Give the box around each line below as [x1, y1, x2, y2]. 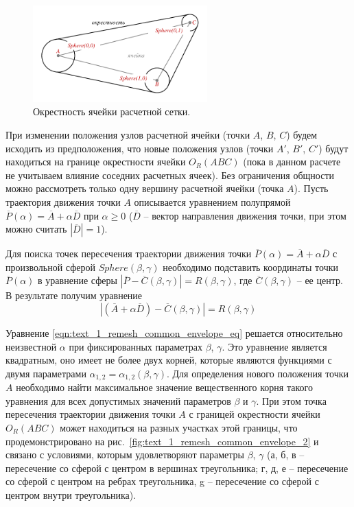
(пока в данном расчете [243, 154, 341, 169]
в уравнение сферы [38, 273, 117, 287]
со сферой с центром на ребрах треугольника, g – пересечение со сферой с [5, 474, 319, 488]
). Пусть [294, 181, 329, 196]
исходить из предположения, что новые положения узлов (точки [5, 141, 274, 155]
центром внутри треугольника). [5, 487, 137, 502]
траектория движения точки [5, 194, 121, 209]
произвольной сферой [5, 259, 96, 274]
